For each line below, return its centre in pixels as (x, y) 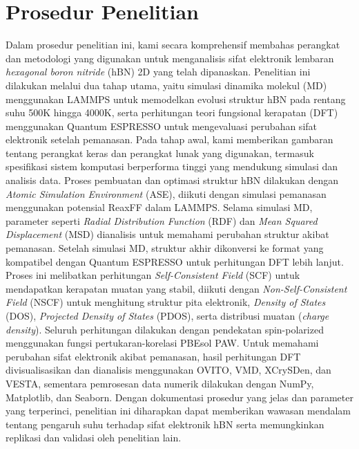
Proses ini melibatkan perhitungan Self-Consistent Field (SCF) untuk (153, 275)
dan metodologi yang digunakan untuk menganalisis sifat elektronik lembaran (170, 58)
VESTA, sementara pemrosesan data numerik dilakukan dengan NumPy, (160, 383)
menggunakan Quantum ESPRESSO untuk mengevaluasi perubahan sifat (162, 126)
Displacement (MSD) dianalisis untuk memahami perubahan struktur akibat (167, 234)
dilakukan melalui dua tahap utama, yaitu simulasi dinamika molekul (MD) (166, 85)
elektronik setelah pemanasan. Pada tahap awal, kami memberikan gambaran (169, 139)
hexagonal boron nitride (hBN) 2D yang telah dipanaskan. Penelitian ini (158, 72)
